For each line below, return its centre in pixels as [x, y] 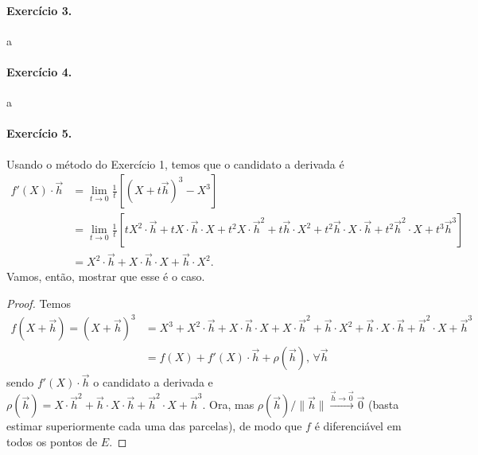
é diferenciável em [358, 426]
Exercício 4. [39, 71]
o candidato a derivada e [153, 382]
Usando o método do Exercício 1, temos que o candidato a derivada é [175, 163]
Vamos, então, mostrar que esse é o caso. [106, 276]
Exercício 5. [39, 133]
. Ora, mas [228, 404]
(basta [384, 404]
